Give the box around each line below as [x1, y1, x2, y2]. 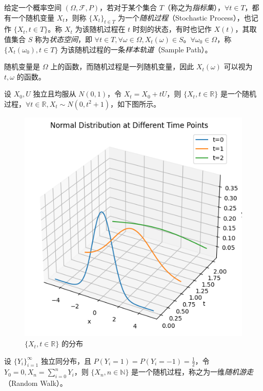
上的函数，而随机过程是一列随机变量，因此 [50, 61, 194, 72]
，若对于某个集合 [99, 2, 157, 12]
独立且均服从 [33, 88, 76, 99]
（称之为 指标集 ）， [163, 2, 225, 12]
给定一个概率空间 [4, 2, 62, 12]
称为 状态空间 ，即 [34, 33, 92, 44]
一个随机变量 [11, 12, 54, 23]
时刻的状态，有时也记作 [132, 24, 212, 34]
